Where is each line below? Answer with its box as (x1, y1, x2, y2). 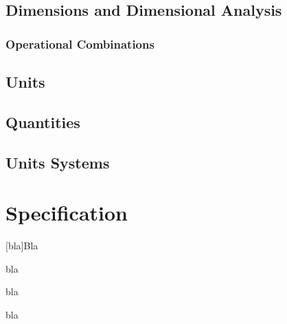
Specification (5, 199, 128, 227)
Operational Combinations (5, 35, 154, 52)
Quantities (5, 111, 80, 132)
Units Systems (5, 151, 110, 173)
